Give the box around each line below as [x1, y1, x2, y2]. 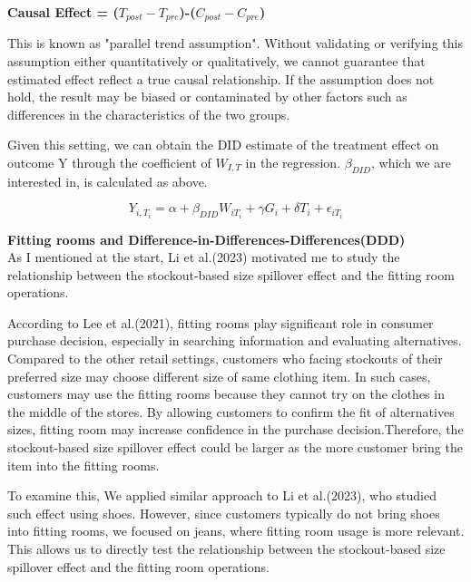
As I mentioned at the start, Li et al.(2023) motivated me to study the [7, 247, 400, 267]
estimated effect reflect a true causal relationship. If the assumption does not [7, 69, 435, 88]
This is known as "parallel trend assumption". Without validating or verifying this [7, 34, 463, 53]
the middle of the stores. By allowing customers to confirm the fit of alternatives [7, 402, 455, 421]
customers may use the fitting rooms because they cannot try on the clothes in [7, 384, 445, 403]
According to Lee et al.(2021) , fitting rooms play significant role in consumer [7, 313, 434, 332]
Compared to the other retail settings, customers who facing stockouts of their [7, 349, 443, 368]
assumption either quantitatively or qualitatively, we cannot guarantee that [7, 52, 426, 71]
